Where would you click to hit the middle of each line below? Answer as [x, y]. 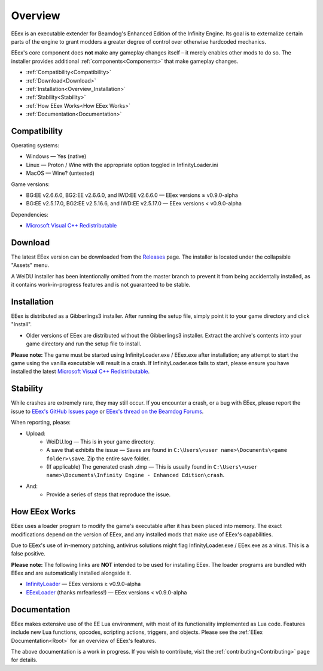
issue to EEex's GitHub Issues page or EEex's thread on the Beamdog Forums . [107, 411]
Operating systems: [35, 145]
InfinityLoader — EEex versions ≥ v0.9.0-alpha [83, 584]
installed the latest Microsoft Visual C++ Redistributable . [80, 372]
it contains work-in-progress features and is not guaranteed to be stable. [101, 285]
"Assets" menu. [30, 265]
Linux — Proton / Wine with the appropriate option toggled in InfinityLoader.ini [122, 165]
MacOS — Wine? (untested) [60, 173]
